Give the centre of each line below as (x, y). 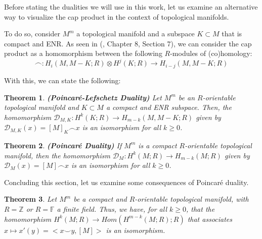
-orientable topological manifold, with (192, 199)
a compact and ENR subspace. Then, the (169, 107)
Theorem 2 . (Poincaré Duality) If (63, 145)
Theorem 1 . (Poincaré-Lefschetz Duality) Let (83, 97)
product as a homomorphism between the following (83, 53)
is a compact (158, 145)
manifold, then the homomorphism (57, 155)
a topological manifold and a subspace (136, 34)
